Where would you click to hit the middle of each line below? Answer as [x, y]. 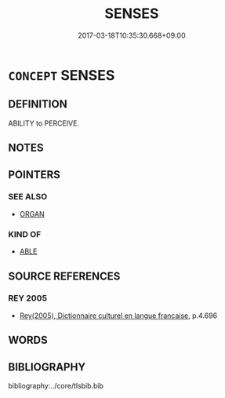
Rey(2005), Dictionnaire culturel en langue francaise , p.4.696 [118, 316]
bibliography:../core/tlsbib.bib [56, 386]
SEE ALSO [28, 197]
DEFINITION [38, 104]
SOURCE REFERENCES [64, 276]
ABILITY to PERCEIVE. [44, 123]
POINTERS [34, 175]
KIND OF [25, 234]
